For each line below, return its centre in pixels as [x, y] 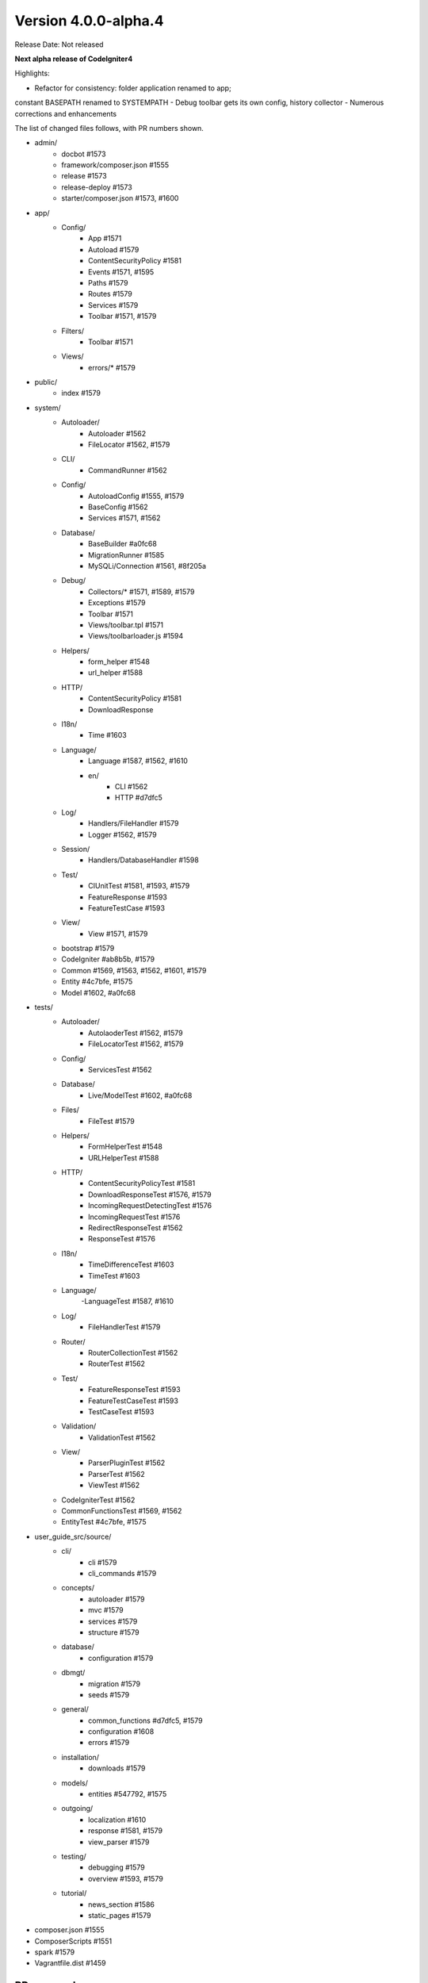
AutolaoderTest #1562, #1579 [136, 1033]
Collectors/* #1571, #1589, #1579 [141, 592]
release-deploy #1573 [97, 187]
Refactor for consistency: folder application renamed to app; [133, 88]
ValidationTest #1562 [122, 1437]
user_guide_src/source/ [73, 1536]
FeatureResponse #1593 [128, 897]
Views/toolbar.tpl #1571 [126, 625]
